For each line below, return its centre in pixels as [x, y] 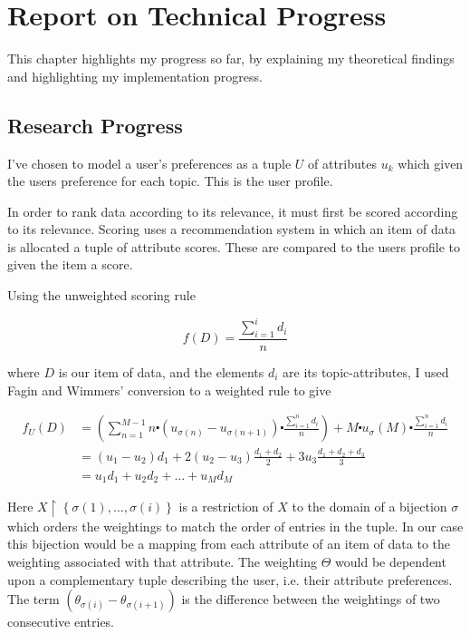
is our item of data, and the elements [161, 372]
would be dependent [391, 561]
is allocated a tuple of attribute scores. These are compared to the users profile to [234, 246]
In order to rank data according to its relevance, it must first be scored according [233, 211]
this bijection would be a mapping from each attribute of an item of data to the [229, 544]
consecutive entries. [61, 622]
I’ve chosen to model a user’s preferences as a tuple [149, 163]
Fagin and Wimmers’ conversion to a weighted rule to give [169, 390]
